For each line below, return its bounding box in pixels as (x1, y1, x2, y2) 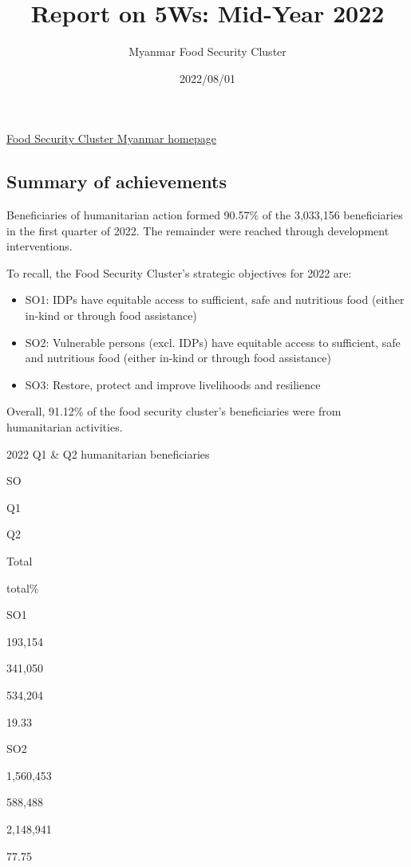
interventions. (6, 238, 73, 254)
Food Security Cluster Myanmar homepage (6, 130, 216, 147)
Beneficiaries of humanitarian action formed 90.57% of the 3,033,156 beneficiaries (6, 207, 403, 223)
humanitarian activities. (6, 419, 123, 435)
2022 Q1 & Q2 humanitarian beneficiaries (6, 445, 210, 462)
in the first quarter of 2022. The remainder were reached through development (6, 222, 389, 238)
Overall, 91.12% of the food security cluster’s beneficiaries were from (6, 403, 342, 420)
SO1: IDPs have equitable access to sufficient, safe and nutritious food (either (25, 291, 405, 308)
